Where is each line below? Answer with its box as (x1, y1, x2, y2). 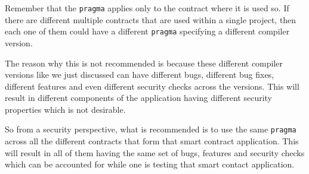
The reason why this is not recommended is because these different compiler (5, 56, 283, 69)
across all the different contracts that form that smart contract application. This (5, 135, 299, 147)
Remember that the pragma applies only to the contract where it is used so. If (5, 2, 289, 14)
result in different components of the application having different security (5, 91, 273, 104)
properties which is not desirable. (5, 103, 126, 115)
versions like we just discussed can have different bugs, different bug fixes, (5, 68, 274, 81)
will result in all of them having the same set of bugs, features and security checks (5, 146, 305, 159)
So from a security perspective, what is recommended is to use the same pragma (5, 123, 296, 135)
